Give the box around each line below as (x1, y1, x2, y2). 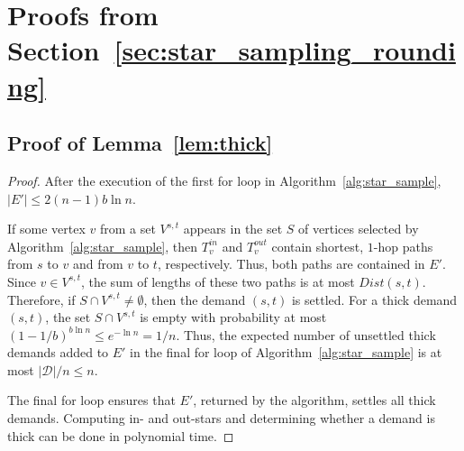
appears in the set (183, 219, 283, 238)
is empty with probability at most (140, 308, 327, 327)
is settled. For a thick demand (291, 290, 458, 308)
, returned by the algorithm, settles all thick (193, 391, 436, 410)
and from (72, 254, 123, 273)
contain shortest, (271, 236, 364, 255)
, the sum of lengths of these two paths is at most (80, 272, 355, 290)
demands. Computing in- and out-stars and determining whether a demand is (7, 409, 435, 428)
